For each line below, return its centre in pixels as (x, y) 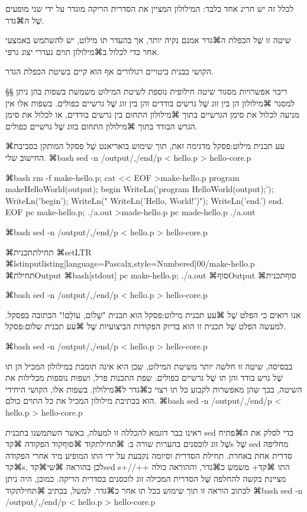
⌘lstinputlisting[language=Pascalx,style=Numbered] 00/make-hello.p (130, 263)
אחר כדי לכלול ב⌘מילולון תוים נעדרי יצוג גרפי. (82, 51)
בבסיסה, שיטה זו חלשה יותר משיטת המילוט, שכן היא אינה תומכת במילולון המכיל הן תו (149, 366)
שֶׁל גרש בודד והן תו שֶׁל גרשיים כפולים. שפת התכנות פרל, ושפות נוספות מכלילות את (144, 377)
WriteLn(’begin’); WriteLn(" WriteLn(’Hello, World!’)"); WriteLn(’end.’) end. (145, 200)
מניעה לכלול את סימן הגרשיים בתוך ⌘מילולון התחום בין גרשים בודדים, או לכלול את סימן (152, 114)
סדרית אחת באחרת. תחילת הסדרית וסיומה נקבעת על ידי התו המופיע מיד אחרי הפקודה (149, 455)
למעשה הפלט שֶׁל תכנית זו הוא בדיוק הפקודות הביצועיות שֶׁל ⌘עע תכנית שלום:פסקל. (146, 326)
